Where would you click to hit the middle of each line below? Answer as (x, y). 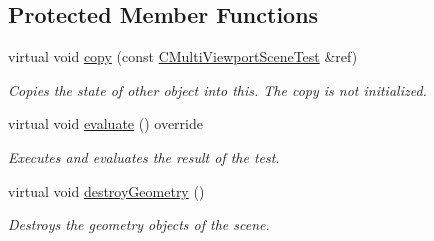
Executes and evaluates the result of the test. (144, 156)
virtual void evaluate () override (105, 123)
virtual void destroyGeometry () (106, 190)
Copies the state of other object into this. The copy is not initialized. (217, 89)
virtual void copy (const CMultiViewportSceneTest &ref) (183, 56)
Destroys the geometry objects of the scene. (139, 224)
